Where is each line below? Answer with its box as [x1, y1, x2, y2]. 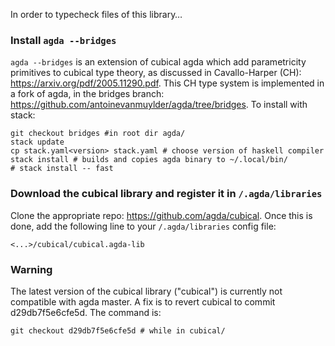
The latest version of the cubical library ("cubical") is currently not [10, 285, 283, 297]
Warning [10, 262, 53, 276]
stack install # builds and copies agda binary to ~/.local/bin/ [10, 155, 288, 165]
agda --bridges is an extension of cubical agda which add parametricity [10, 56, 307, 68]
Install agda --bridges [10, 33, 117, 47]
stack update [10, 137, 65, 148]
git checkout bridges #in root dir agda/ [10, 129, 186, 139]
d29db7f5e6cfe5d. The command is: [10, 306, 162, 318]
